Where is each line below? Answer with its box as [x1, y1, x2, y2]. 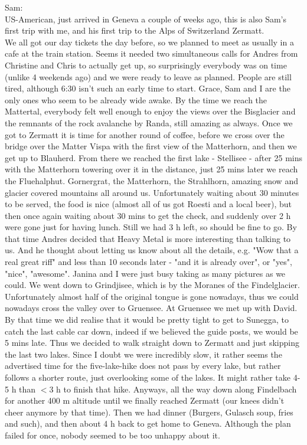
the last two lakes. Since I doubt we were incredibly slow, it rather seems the [5, 348, 282, 360]
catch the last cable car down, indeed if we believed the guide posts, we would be [5, 325, 298, 337]
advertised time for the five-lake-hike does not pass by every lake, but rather [5, 359, 281, 372]
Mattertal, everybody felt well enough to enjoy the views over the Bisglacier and [5, 105, 296, 117]
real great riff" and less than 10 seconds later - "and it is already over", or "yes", [5, 256, 292, 268]
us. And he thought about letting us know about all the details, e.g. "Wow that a [5, 244, 299, 256]
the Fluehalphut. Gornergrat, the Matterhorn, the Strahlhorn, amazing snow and [5, 174, 298, 186]
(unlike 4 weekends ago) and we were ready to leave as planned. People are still [5, 70, 292, 83]
